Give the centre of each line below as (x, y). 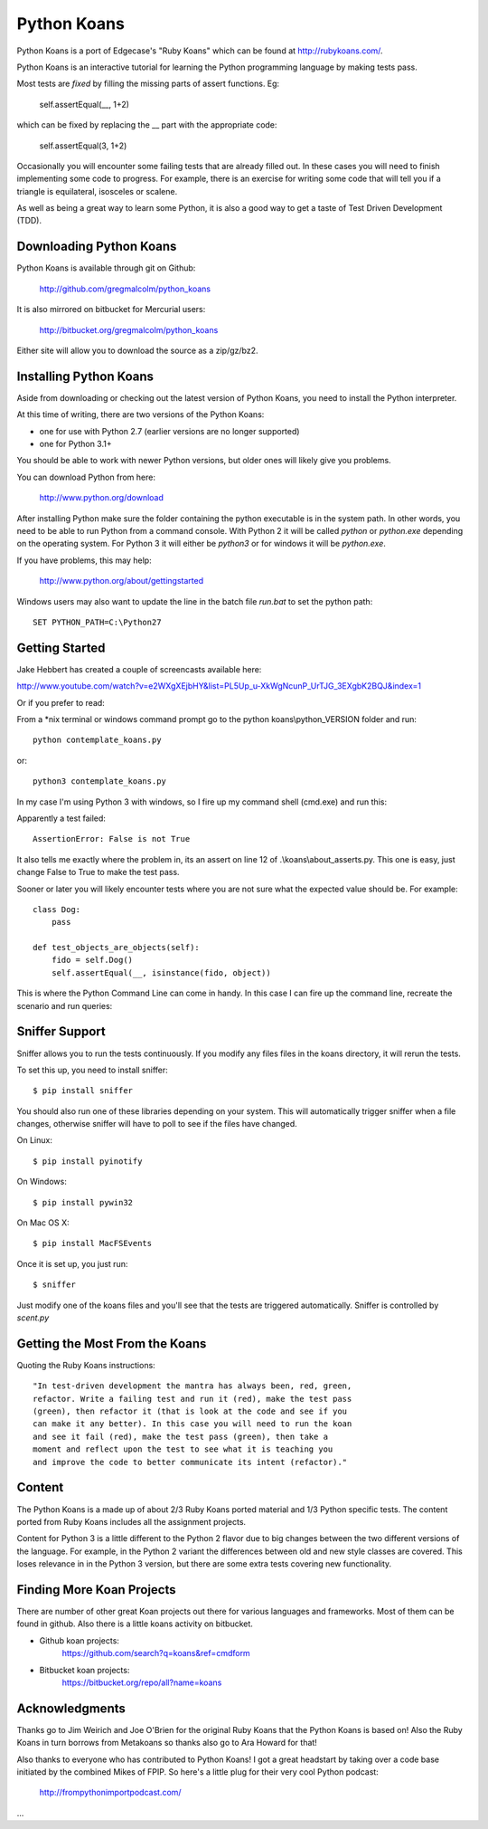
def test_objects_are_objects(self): (117, 948)
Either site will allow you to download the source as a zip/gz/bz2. (137, 350)
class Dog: (57, 909)
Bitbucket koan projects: (84, 1670)
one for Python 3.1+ (75, 444)
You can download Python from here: (86, 477)
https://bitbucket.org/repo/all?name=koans (142, 1682)
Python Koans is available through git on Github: (106, 268)
